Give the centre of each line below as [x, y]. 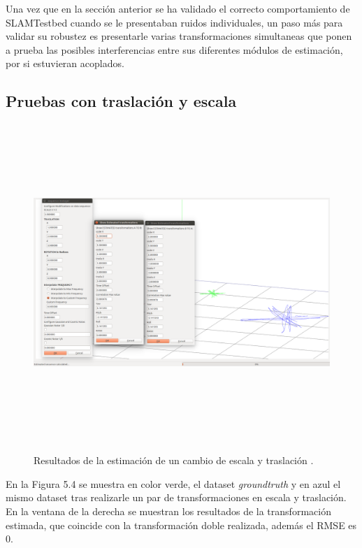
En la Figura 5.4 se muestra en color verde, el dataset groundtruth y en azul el [173, 483]
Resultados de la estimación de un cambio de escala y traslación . [174, 460]
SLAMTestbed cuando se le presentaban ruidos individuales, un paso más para [174, 22]
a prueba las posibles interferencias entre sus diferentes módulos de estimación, [174, 49]
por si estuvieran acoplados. [65, 63]
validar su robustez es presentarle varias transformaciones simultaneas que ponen [179, 36]
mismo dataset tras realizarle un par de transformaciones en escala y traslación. [176, 497]
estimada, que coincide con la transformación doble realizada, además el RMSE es [181, 525]
